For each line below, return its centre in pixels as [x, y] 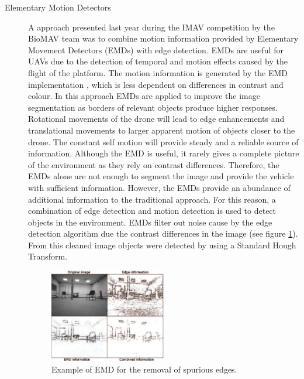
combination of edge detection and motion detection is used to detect [152, 211]
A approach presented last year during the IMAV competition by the [151, 27]
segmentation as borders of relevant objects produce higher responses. [153, 107]
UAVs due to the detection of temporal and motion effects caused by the [158, 61]
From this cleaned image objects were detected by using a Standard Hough [162, 245]
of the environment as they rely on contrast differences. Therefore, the [154, 164]
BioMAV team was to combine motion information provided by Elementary [163, 38]
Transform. [48, 256]
